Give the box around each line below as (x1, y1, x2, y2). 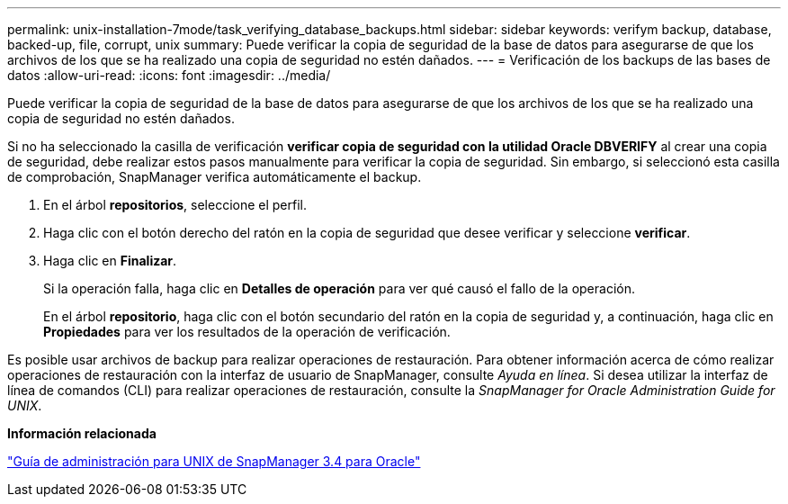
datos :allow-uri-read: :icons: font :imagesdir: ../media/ (7, 67, 331, 83)
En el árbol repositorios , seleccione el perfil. (43, 197, 308, 212)
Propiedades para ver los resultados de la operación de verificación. (43, 324, 451, 339)
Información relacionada (7, 426, 157, 441)
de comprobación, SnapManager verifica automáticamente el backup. (7, 169, 422, 184)
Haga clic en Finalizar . (43, 253, 177, 268)
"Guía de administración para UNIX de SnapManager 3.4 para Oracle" (7, 454, 421, 469)
